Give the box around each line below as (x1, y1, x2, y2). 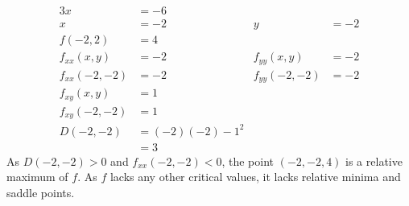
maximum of (6, 168, 68, 185)
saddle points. (6, 183, 75, 200)
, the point (221, 152, 274, 169)
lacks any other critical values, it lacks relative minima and (109, 168, 401, 185)
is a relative (345, 152, 403, 169)
